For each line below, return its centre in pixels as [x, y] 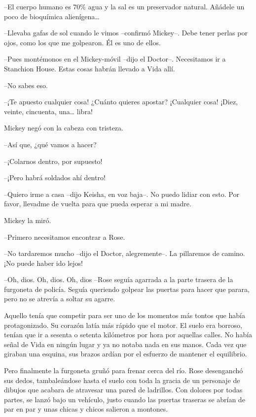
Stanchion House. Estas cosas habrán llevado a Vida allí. [90, 68]
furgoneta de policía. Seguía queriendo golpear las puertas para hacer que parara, [127, 289]
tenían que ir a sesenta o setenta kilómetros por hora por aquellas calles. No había [128, 335]
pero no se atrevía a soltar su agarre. [60, 299]
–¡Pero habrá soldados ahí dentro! [55, 177]
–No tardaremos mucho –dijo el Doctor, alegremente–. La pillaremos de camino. [125, 253]
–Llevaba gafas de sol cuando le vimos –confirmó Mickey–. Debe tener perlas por [126, 33]
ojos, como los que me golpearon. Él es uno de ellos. [82, 42]
